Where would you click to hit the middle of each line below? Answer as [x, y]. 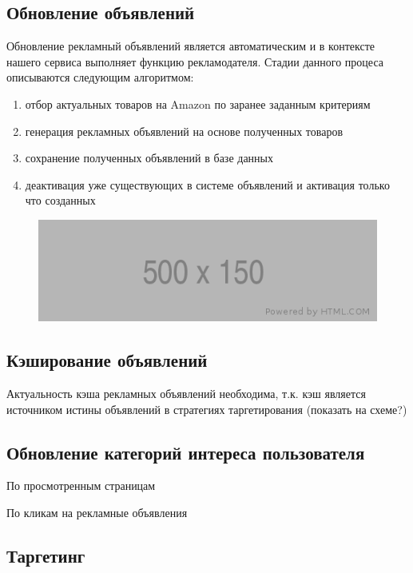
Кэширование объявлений [107, 360]
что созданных [60, 200]
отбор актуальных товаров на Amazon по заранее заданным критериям [198, 103]
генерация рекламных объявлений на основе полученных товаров [184, 131]
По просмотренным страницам [81, 485]
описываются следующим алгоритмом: [100, 77]
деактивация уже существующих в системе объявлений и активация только [207, 184]
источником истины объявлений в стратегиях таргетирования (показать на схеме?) [207, 409]
